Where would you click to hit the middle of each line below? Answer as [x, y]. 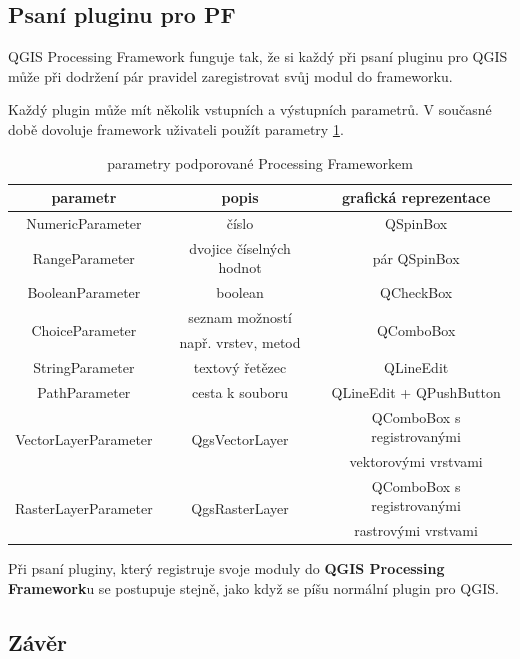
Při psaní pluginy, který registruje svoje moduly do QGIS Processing [226, 568]
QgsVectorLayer [240, 438]
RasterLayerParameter [84, 508]
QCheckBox [416, 292]
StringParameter [84, 366]
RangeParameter [83, 257]
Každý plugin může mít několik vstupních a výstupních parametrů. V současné [250, 109]
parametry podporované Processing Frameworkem [260, 162]
